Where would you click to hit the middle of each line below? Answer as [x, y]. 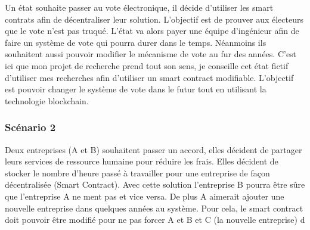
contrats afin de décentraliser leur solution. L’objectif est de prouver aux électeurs [154, 19]
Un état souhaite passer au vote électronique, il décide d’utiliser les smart [139, 7]
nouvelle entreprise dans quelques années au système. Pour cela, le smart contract [154, 208]
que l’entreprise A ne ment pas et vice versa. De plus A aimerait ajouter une [145, 196]
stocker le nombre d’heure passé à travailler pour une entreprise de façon [137, 172]
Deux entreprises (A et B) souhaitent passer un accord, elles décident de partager [154, 149]
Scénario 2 [30, 127]
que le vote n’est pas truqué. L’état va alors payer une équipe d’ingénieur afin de [152, 31]
